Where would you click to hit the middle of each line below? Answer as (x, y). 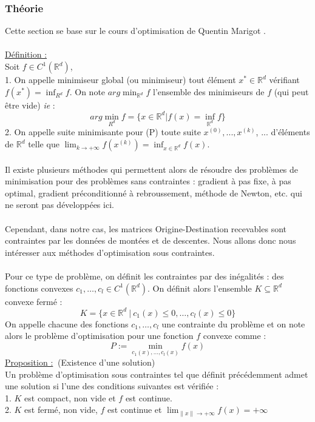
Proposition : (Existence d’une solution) (80, 362)
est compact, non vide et (70, 397)
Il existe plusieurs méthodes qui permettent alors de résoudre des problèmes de (152, 169)
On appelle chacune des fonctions (67, 323)
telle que (44, 144)
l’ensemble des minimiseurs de (208, 91)
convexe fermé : (34, 301)
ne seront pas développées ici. (59, 205)
